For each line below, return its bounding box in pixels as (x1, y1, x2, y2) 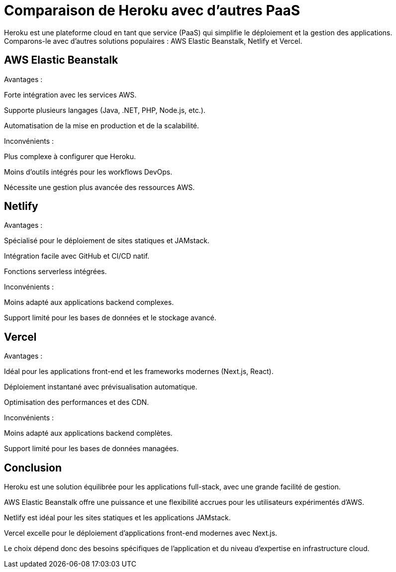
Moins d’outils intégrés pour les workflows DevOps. (4, 167, 173, 176)
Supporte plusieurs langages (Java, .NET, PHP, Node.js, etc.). (4, 105, 205, 114)
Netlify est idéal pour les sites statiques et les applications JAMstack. (4, 513, 231, 522)
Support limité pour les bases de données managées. (4, 444, 179, 453)
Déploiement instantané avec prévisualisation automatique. (4, 382, 198, 391)
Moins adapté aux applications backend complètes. (4, 429, 173, 438)
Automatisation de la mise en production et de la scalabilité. (4, 121, 199, 130)
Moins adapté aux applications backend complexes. (4, 298, 174, 307)
